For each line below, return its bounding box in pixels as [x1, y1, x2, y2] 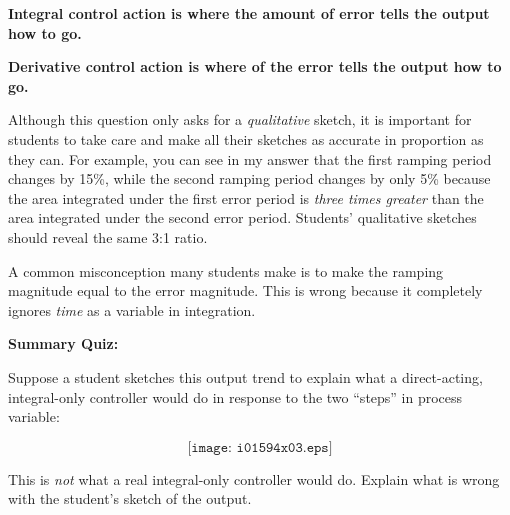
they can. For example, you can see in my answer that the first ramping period [8, 148, 492, 169]
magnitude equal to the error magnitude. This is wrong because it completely [8, 280, 483, 301]
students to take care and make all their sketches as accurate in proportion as [8, 128, 484, 149]
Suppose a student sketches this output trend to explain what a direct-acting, [8, 366, 483, 387]
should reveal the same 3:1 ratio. [8, 226, 208, 247]
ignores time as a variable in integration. [8, 299, 256, 320]
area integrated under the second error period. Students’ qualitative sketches [8, 207, 477, 228]
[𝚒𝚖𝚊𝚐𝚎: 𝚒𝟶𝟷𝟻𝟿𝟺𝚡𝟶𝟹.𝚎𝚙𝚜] [187, 440, 333, 455]
